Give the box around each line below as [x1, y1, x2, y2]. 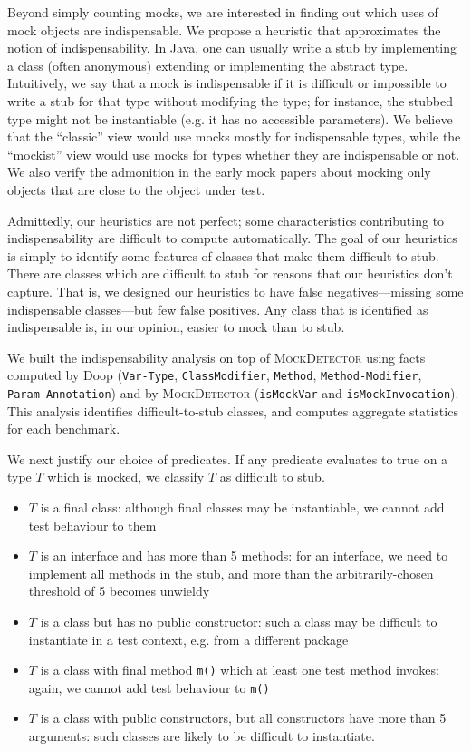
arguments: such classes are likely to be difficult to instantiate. [28, 727, 375, 746]
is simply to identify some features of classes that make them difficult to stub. [7, 246, 439, 265]
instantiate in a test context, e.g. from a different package [28, 629, 349, 649]
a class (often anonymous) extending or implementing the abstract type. [7, 55, 409, 74]
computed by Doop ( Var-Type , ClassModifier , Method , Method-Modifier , [7, 366, 422, 385]
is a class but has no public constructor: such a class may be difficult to [40, 611, 437, 630]
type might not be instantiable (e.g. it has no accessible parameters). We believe [7, 109, 453, 128]
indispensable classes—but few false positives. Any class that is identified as [7, 299, 428, 318]
